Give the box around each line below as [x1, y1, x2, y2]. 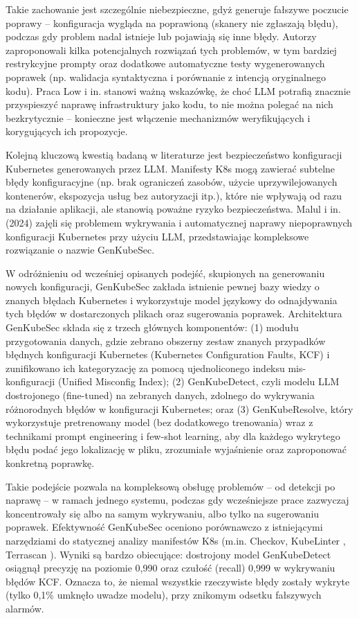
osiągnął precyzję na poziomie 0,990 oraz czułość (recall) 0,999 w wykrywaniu [6, 560, 335, 575]
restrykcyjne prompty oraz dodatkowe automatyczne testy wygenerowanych [6, 56, 325, 71]
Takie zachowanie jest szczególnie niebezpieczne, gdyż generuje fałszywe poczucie [6, 2, 349, 16]
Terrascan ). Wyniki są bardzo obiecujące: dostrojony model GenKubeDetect [6, 547, 331, 561]
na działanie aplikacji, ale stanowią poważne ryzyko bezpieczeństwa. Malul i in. [6, 202, 341, 216]
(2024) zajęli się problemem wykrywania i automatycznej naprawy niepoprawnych [6, 215, 353, 229]
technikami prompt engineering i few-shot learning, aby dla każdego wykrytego [6, 428, 340, 443]
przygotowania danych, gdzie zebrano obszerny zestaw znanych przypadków [6, 333, 326, 348]
